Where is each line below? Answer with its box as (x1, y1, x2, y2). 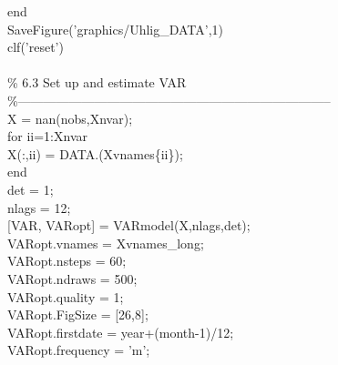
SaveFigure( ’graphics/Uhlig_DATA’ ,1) (7, 19, 224, 38)
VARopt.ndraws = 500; (7, 269, 138, 288)
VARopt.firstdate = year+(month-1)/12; (7, 322, 234, 341)
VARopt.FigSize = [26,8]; (7, 305, 149, 324)
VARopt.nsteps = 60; (7, 251, 127, 270)
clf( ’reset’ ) (7, 37, 64, 56)
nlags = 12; (7, 198, 71, 217)
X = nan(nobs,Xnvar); (7, 108, 133, 127)
